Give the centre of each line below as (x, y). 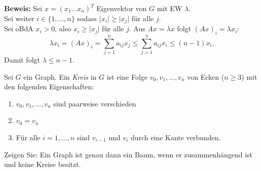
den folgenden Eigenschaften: (49, 87)
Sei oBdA (19, 28)
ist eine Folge (127, 76)
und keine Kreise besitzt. (43, 164)
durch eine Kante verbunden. (176, 137)
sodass (87, 18)
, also (63, 28)
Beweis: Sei (23, 8)
